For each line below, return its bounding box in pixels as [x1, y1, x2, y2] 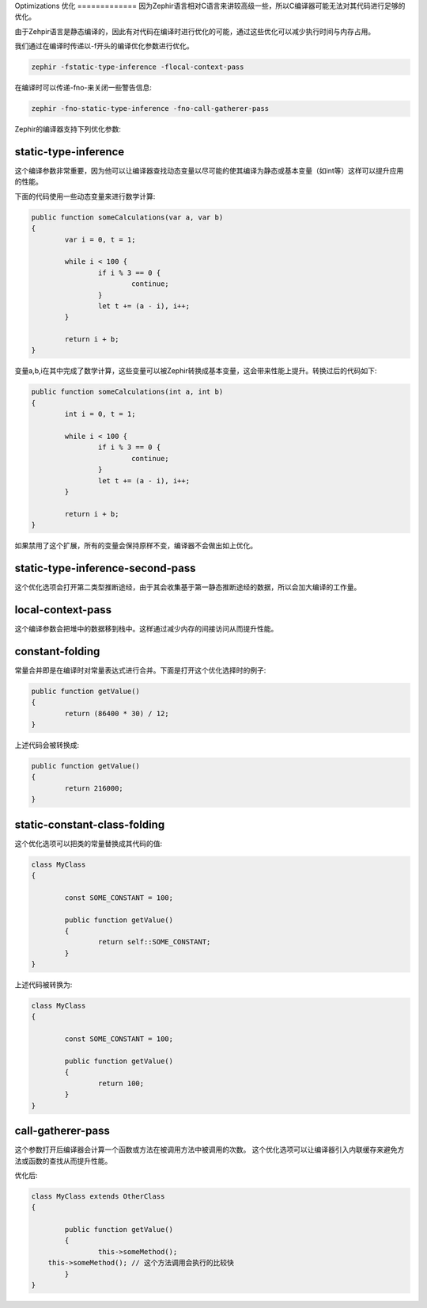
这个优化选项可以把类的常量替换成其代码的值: [14, 838, 163, 848]
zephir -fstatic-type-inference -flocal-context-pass [31, 63, 244, 71]
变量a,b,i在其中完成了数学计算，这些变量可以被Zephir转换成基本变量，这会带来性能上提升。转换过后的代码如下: [14, 366, 377, 376]
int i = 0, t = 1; [64, 410, 136, 419]
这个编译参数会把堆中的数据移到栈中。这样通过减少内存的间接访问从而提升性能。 [14, 623, 278, 633]
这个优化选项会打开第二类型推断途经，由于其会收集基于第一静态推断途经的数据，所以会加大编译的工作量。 [14, 582, 361, 592]
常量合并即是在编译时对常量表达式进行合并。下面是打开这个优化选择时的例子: [14, 665, 266, 675]
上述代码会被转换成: [14, 740, 80, 749]
